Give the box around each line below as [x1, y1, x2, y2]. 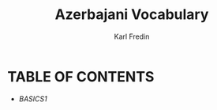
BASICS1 [18, 93, 48, 104]
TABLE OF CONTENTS [7, 67, 155, 85]
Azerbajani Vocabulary [54, 6, 209, 24]
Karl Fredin [114, 32, 150, 41]
